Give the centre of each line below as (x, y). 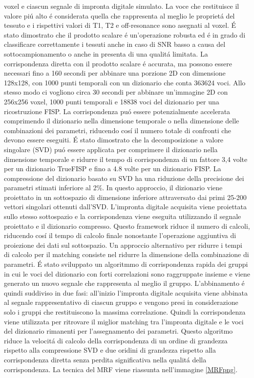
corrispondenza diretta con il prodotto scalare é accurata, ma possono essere (118, 63)
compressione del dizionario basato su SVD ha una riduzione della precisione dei (124, 178)
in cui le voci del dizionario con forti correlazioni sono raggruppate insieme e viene (127, 273)
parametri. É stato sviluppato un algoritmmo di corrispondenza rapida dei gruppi (126, 264)
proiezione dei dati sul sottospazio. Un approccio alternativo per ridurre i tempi (123, 245)
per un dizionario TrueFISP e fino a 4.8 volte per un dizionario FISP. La (113, 169)
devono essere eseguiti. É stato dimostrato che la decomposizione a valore (114, 140)
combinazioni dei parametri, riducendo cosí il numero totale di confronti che (118, 130)
